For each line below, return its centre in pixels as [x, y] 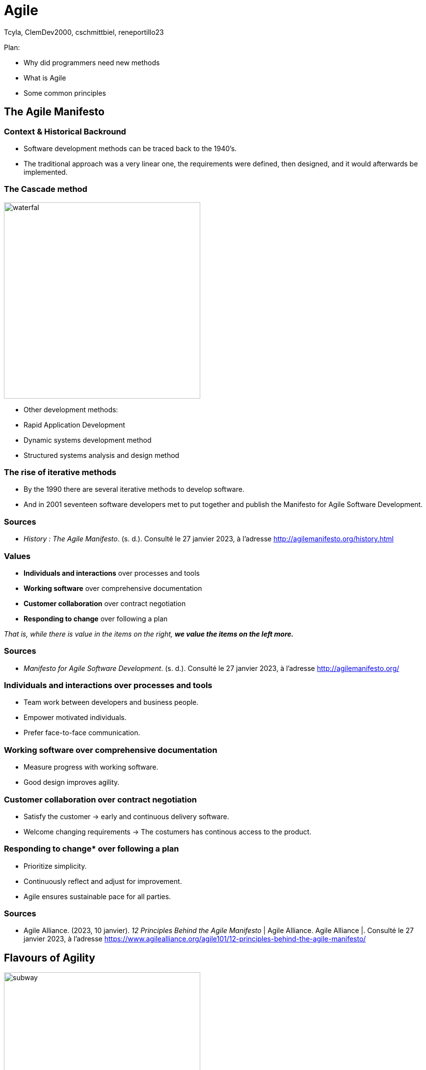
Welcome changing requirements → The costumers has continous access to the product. [168, 831]
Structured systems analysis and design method [102, 455]
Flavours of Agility [50, 958]
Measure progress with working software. [91, 767]
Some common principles [65, 93]
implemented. [46, 172]
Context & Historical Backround [65, 131]
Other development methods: [71, 409]
